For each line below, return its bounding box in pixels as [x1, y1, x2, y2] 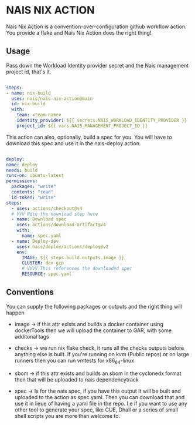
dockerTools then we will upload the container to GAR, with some [14, 327, 172, 334]
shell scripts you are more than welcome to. [14, 412, 121, 419]
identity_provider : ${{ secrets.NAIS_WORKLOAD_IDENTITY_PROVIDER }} [16, 118, 187, 123]
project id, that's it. [6, 68, 52, 75]
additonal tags [14, 333, 49, 340]
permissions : [6, 178, 38, 184]
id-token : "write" [11, 195, 57, 200]
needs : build [6, 167, 38, 173]
